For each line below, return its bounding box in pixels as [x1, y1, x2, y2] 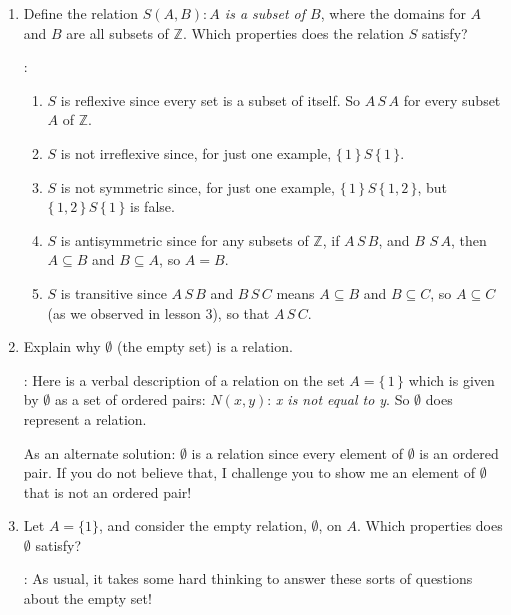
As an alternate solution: [23, 442, 176, 463]
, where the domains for [320, 3, 466, 23]
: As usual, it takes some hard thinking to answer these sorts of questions [23, 568, 473, 589]
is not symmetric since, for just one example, [60, 176, 335, 197]
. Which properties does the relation [182, 22, 405, 43]
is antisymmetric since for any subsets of [60, 229, 309, 250]
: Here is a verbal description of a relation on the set [23, 369, 345, 390]
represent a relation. [23, 408, 147, 429]
